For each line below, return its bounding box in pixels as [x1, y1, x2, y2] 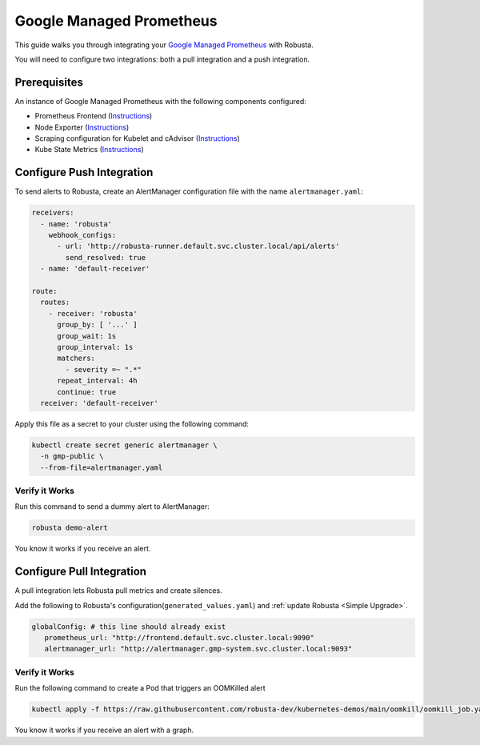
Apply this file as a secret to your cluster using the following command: [14, 419, 250, 428]
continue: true [57, 387, 117, 396]
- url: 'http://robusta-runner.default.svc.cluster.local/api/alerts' [57, 242, 340, 251]
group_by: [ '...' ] [57, 320, 138, 330]
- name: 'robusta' [40, 219, 112, 228]
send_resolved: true [65, 253, 146, 262]
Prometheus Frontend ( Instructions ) [34, 111, 153, 121]
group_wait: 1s [57, 331, 117, 340]
